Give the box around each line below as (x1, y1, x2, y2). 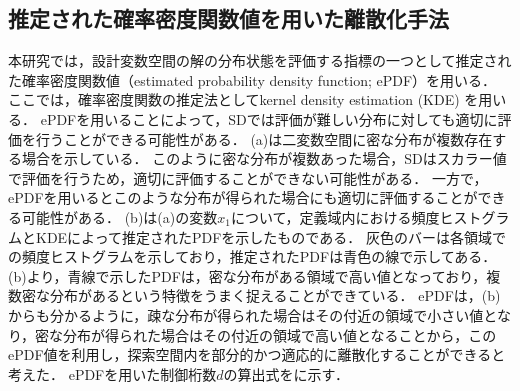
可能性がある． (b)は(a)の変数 (21, 206, 218, 227)
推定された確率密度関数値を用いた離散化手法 (8, 3, 449, 34)
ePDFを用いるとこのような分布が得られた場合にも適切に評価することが (8, 187, 478, 208)
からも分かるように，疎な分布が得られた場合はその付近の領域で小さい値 (8, 304, 484, 325)
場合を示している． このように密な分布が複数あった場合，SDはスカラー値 (21, 148, 507, 169)
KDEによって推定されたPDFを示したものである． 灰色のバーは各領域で (35, 226, 506, 247)
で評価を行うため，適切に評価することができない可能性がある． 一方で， (8, 167, 488, 188)
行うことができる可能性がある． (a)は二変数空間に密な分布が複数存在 (35, 128, 493, 149)
